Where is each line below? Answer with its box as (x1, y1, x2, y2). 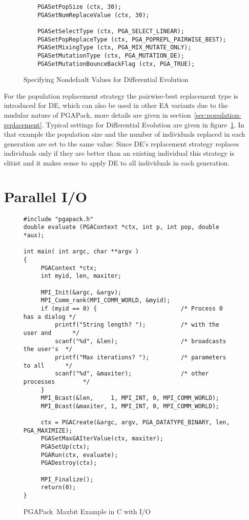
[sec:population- (194, 110, 241, 120)
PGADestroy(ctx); (41, 459, 97, 467)
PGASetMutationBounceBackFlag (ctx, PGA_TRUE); (37, 60, 195, 67)
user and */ (23, 329, 80, 336)
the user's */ (23, 346, 73, 353)
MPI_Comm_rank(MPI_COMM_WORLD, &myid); (41, 297, 170, 304)
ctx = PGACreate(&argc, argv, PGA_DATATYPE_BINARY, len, (41, 419, 230, 426)
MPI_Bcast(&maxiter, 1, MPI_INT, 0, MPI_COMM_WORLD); (41, 402, 219, 410)
